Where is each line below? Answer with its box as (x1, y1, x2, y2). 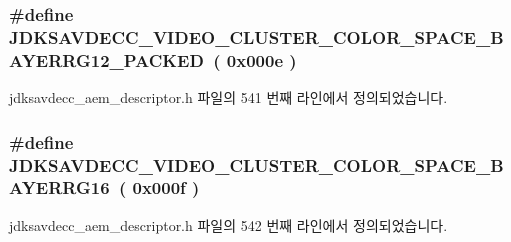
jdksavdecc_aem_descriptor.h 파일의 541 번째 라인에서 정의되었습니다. (9, 87, 448, 108)
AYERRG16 (9, 175, 110, 200)
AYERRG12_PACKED (9, 47, 204, 72)
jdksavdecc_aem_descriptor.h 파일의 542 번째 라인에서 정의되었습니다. (9, 214, 448, 235)
